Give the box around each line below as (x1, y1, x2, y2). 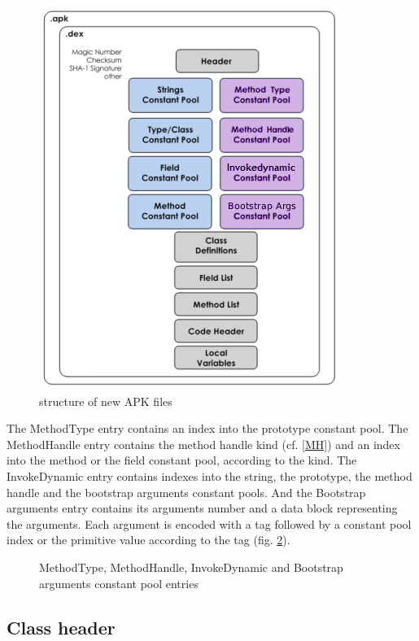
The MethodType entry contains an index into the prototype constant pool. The (7, 420, 408, 437)
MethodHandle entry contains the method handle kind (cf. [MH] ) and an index (7, 435, 400, 452)
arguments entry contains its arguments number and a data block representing (7, 499, 398, 517)
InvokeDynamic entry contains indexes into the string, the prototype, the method (7, 467, 412, 484)
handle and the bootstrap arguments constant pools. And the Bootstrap (7, 483, 366, 500)
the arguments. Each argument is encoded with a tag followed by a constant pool (7, 515, 412, 532)
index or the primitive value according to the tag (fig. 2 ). (7, 531, 290, 548)
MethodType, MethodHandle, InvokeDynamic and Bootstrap (39, 558, 343, 575)
